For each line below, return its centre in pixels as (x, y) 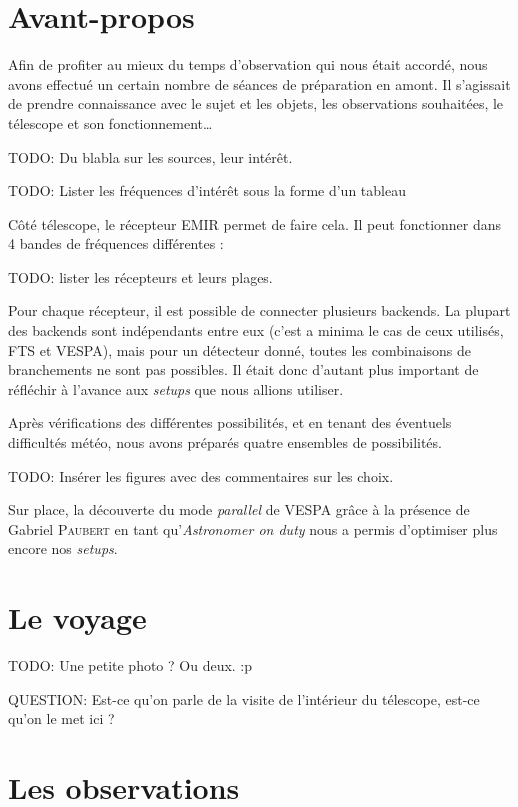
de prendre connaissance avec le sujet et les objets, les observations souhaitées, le (256, 103)
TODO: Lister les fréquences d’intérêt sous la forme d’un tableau (207, 190)
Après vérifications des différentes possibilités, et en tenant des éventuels (230, 422)
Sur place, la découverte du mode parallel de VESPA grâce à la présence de (239, 509)
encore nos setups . (63, 548)
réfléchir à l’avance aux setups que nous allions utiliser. (176, 388)
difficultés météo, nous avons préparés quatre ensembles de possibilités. (225, 442)
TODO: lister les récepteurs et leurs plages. (140, 276)
